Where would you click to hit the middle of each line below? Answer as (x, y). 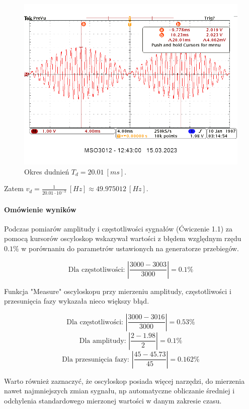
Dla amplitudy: (103, 341)
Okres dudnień (47, 171)
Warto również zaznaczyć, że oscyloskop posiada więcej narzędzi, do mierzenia (124, 381)
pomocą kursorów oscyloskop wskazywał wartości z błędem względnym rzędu (123, 238)
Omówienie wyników (40, 209)
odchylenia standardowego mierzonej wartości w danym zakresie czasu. (113, 401)
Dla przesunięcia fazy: (96, 359)
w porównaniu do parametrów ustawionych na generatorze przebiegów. (130, 248)
